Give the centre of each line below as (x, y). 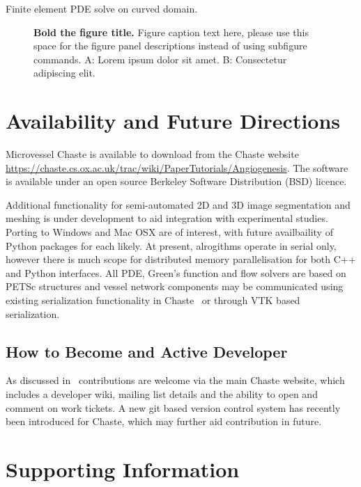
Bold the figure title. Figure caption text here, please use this (171, 32)
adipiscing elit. (64, 73)
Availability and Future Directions (173, 121)
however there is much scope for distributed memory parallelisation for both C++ (181, 259)
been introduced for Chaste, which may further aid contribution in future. (164, 421)
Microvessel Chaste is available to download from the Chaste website (152, 154)
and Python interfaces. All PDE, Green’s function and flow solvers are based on (176, 272)
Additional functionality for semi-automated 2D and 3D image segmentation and (178, 204)
